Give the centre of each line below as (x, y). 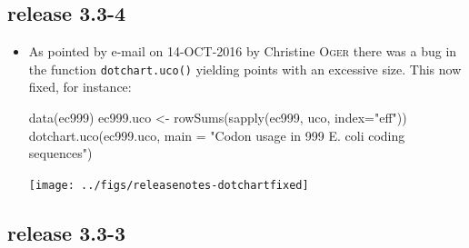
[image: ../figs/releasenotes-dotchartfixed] (169, 185)
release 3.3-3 (67, 232)
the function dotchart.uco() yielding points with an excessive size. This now (245, 69)
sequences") (60, 153)
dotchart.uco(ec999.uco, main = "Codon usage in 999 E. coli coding (217, 135)
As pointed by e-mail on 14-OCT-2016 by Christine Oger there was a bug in (243, 51)
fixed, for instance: (80, 87)
